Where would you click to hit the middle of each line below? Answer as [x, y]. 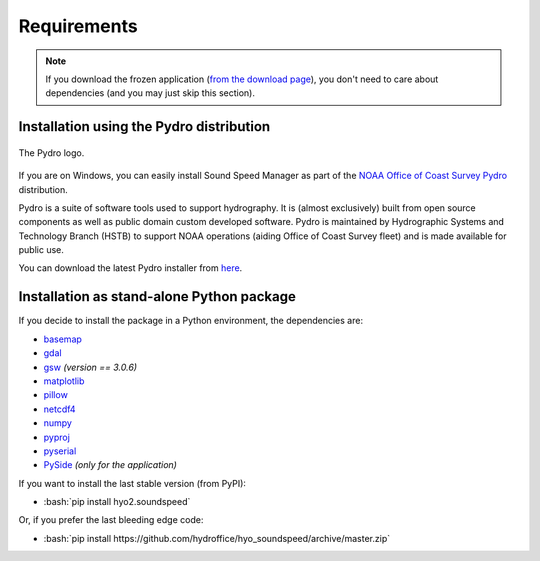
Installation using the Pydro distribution [144, 126]
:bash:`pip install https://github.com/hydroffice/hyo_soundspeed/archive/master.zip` [216, 538]
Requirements [78, 26]
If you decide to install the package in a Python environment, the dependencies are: [191, 321]
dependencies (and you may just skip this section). [150, 93]
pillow [56, 395]
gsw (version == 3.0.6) [90, 367]
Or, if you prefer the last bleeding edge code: [111, 520]
